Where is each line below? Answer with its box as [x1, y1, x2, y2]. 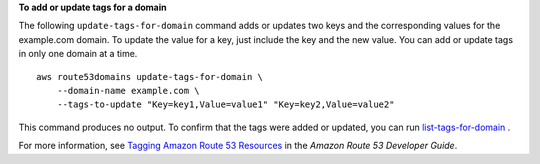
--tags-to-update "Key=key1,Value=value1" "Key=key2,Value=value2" [56, 99, 395, 110]
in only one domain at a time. [18, 48, 138, 60]
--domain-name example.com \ [56, 85, 200, 96]
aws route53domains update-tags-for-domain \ [36, 71, 264, 82]
